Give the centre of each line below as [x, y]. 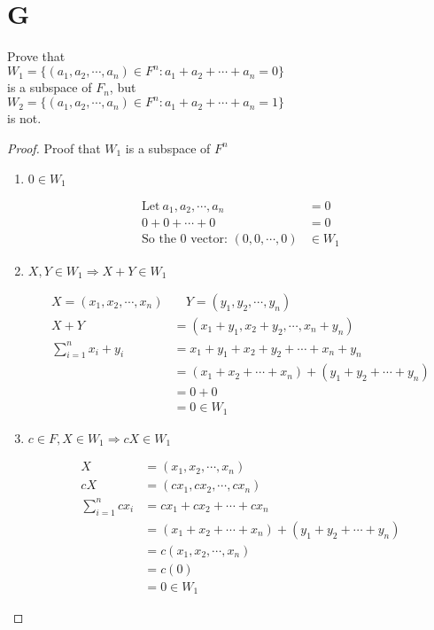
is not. [24, 118]
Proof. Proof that [54, 148]
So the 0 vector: [185, 240]
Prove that [36, 56]
